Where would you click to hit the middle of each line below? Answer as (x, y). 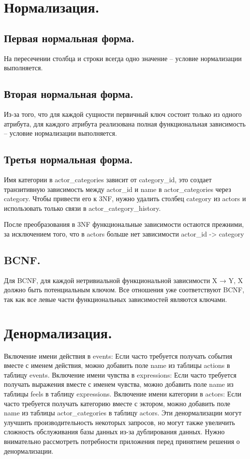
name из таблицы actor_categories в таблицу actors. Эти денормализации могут (123, 413)
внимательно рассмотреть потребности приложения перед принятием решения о (122, 441)
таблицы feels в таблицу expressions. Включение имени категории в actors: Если (123, 394)
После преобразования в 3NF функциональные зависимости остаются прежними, (124, 224)
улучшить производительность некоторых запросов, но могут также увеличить (119, 422)
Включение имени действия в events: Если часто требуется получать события (118, 356)
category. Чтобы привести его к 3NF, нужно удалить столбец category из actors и (125, 198)
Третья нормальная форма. (68, 159)
